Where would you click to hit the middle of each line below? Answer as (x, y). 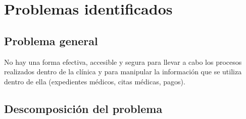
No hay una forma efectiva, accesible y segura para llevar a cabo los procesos (123, 62)
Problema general (51, 40)
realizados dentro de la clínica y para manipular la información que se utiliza (123, 72)
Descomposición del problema (83, 108)
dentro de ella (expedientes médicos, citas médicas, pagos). (95, 81)
